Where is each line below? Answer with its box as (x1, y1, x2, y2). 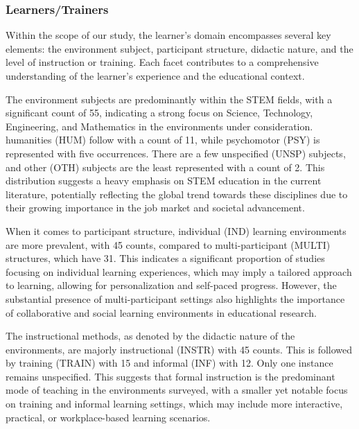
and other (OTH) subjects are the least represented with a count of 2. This (6, 159, 325, 174)
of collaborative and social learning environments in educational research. (6, 305, 317, 319)
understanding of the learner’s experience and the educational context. (6, 69, 305, 82)
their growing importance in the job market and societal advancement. (6, 200, 305, 215)
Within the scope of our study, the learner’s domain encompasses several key (6, 28, 331, 42)
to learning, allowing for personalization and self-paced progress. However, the (6, 278, 337, 292)
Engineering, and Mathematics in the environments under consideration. (6, 119, 313, 133)
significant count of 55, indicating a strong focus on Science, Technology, (6, 105, 313, 120)
